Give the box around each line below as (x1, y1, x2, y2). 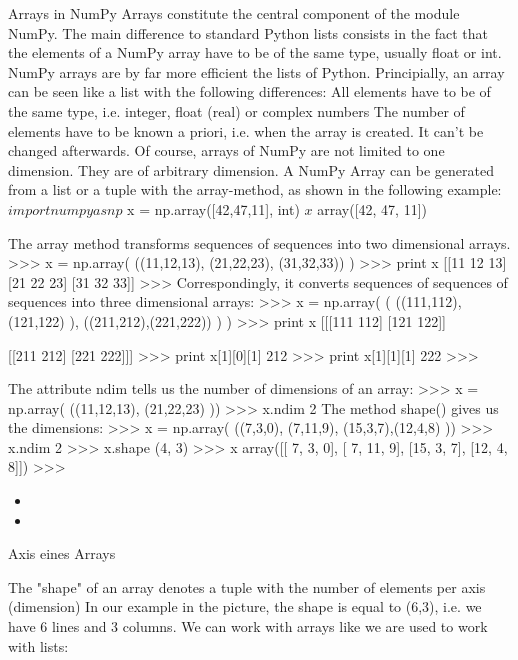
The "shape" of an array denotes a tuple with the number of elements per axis (8, 576, 486, 597)
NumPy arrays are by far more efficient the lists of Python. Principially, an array (8, 61, 505, 82)
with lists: (8, 635, 69, 656)
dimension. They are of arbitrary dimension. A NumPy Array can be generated (8, 159, 494, 180)
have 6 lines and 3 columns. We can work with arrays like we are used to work (8, 616, 488, 637)
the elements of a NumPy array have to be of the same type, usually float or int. (8, 42, 502, 63)
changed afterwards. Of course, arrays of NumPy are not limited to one (8, 140, 445, 161)
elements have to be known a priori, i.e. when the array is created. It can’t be (8, 120, 484, 141)
